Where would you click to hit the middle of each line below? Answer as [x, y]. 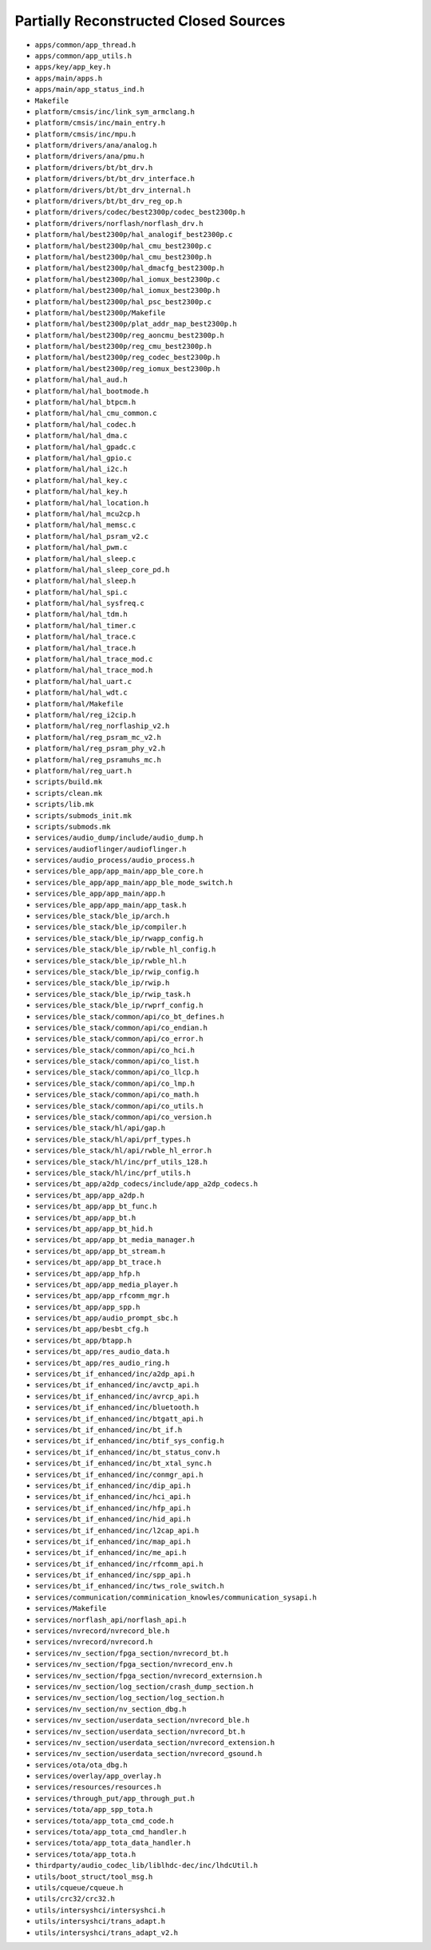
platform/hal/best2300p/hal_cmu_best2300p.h [123, 257]
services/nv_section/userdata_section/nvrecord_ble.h [142, 1721]
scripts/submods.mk [73, 827]
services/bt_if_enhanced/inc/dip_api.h [113, 1485]
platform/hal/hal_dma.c [81, 436]
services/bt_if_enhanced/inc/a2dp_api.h [115, 1374]
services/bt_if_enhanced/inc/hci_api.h [113, 1497]
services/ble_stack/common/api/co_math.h [117, 1095]
